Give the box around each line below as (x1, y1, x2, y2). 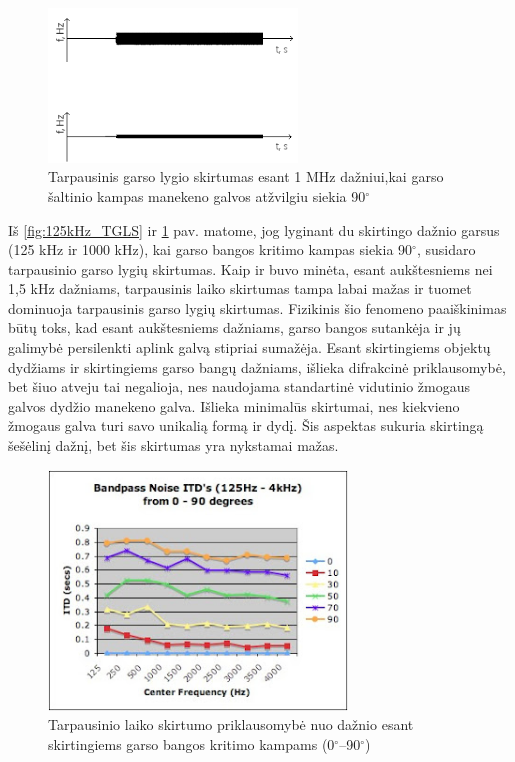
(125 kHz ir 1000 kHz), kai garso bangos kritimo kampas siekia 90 (8, 239, 413, 260)
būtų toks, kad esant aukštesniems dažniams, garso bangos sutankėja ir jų (8, 317, 461, 338)
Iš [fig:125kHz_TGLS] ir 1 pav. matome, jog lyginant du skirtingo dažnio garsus (8, 219, 500, 240)
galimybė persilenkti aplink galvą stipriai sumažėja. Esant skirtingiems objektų (8, 337, 491, 358)
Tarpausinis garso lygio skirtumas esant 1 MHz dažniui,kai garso (48, 166, 444, 187)
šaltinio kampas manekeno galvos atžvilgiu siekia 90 (48, 185, 366, 206)
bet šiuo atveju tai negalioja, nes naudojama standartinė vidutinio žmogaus (8, 376, 471, 397)
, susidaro (416, 239, 476, 260)
